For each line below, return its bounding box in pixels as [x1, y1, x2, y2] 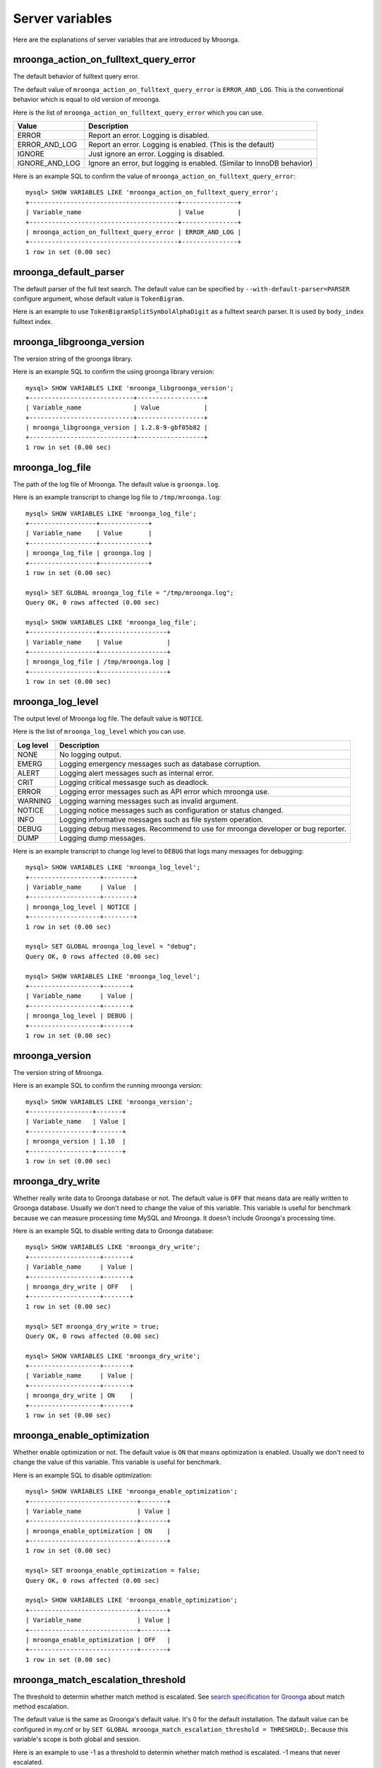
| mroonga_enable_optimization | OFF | [25, 1636, 171, 1644]
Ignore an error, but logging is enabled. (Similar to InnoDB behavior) [88, 158, 313, 168]
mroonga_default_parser [13, 266, 125, 278]
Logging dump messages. [59, 833, 146, 843]
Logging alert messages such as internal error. [59, 768, 214, 778]
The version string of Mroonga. [13, 1068, 104, 1076]
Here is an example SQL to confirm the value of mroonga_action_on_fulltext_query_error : [13, 172, 296, 180]
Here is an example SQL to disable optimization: [13, 1471, 152, 1479]
